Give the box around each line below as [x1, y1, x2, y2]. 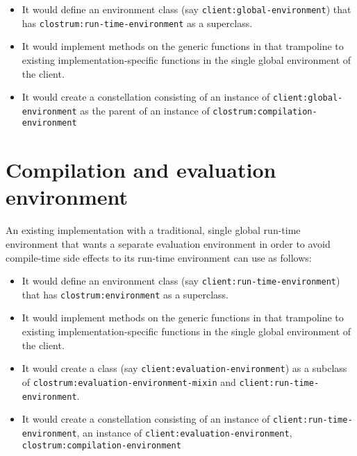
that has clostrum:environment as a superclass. [22, 287, 229, 301]
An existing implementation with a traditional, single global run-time [6, 223, 301, 237]
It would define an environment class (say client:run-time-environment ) [22, 273, 340, 288]
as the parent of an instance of [80, 103, 210, 117]
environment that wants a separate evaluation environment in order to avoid [6, 236, 331, 251]
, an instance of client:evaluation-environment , [76, 425, 292, 439]
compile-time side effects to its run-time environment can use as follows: [6, 250, 312, 264]
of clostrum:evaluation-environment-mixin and [22, 374, 236, 389]
